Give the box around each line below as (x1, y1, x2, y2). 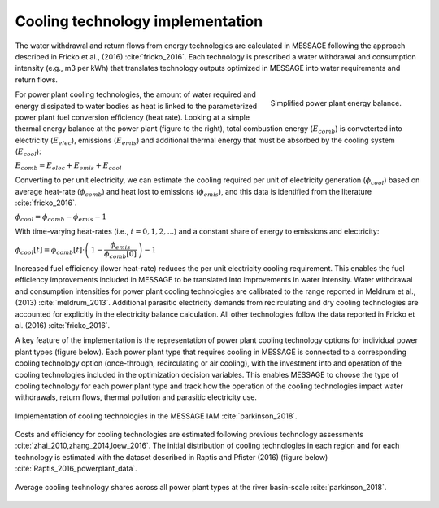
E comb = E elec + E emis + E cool (15, 161, 122, 173)
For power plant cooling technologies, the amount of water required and (15, 90, 256, 99)
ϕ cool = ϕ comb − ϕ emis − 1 (15, 212, 107, 224)
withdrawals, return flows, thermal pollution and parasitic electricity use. (15, 392, 258, 402)
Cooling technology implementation (15, 12, 263, 30)
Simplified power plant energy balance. (270, 98, 402, 107)
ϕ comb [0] (104, 249, 137, 261)
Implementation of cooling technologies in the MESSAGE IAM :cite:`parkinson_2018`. (15, 411, 298, 421)
